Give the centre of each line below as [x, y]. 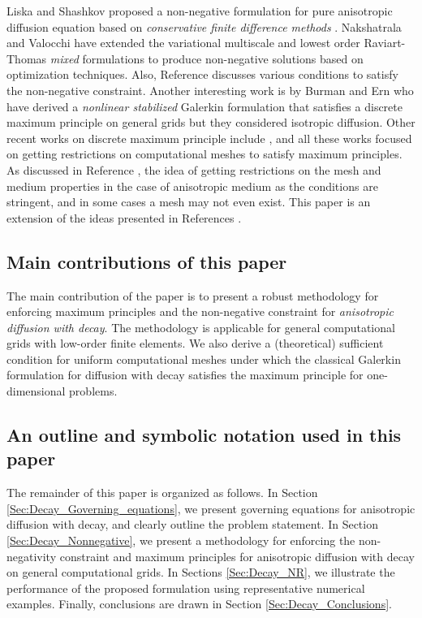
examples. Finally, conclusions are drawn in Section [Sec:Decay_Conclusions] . [199, 604]
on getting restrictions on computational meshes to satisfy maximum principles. [205, 154]
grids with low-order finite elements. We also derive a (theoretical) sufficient [195, 343]
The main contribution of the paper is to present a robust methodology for [193, 295]
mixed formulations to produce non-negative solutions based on [207, 58]
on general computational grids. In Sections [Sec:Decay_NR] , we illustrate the [201, 572]
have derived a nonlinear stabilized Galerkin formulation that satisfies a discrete [205, 106]
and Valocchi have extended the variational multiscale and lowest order [183, 43]
